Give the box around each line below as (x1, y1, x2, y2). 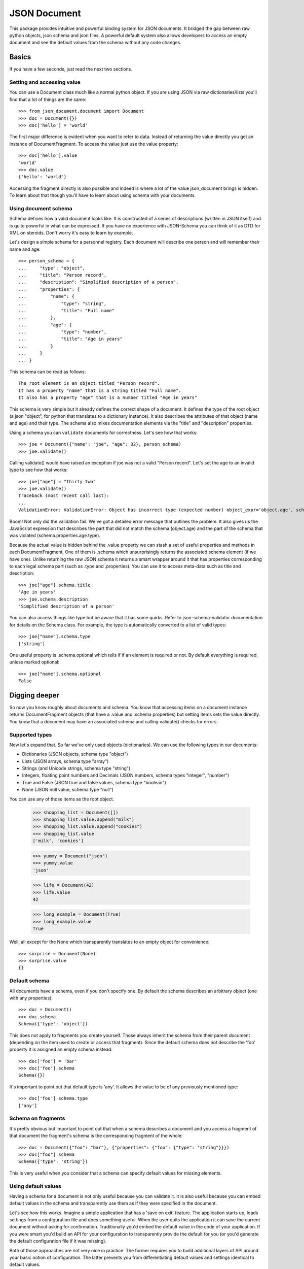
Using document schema (9, 205, 72, 212)
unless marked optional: (9, 659, 60, 665)
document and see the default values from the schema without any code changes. (9, 40, 182, 46)
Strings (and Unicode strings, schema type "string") (22, 765, 131, 772)
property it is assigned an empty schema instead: (9, 1046, 112, 1053)
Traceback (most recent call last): (18, 493, 109, 498)
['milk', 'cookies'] (32, 838, 84, 844)
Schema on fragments (9, 1115, 65, 1122)
